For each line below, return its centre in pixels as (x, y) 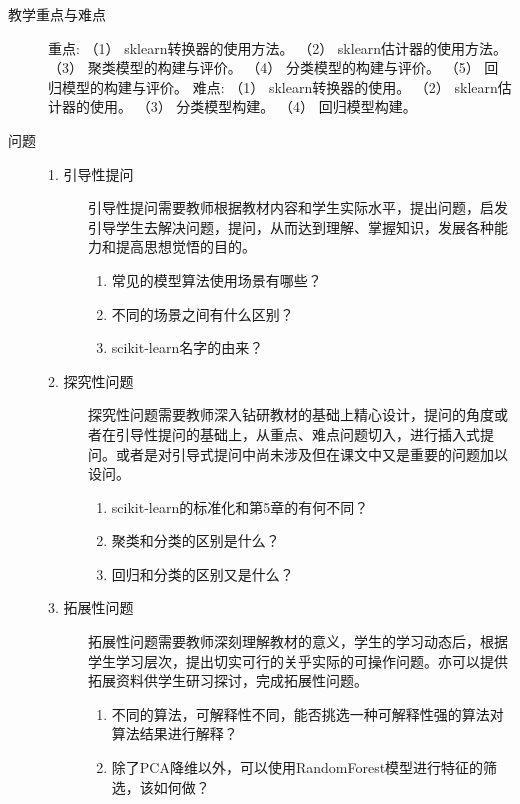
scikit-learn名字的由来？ (187, 347)
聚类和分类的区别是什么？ (195, 540)
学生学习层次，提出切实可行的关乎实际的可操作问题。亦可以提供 (298, 660)
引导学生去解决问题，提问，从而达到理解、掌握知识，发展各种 (291, 226)
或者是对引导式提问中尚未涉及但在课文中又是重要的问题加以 (311, 453)
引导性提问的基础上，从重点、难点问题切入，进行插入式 (297, 433)
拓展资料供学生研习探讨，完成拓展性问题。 (228, 680)
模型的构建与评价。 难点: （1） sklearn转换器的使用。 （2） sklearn (279, 86)
